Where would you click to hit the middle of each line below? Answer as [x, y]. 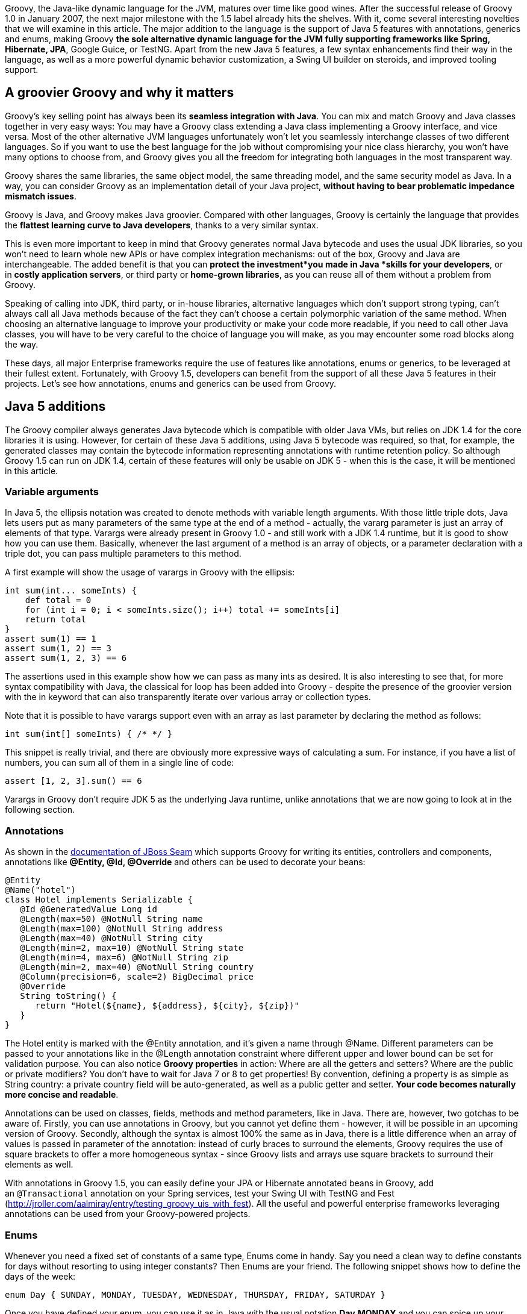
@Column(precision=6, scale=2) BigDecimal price [137, 977]
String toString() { [68, 996]
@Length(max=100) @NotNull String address [122, 929]
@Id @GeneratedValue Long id [89, 909]
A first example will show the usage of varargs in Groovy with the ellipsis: [150, 572]
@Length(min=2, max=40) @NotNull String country [137, 967]
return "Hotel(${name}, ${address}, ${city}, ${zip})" [167, 1006]
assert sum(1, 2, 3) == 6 [66, 658]
